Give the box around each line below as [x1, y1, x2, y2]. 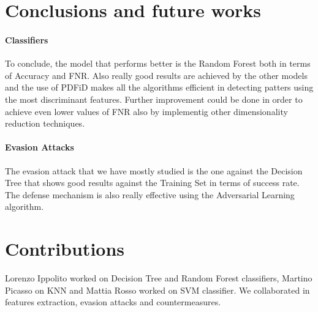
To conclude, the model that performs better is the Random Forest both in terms [5, 57, 311, 70]
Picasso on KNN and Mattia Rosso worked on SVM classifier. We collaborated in [5, 283, 310, 296]
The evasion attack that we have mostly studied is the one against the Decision [5, 164, 303, 177]
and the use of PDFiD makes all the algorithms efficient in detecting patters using [5, 81, 314, 94]
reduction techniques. [5, 117, 85, 130]
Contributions [5, 236, 125, 261]
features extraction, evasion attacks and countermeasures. [5, 295, 221, 308]
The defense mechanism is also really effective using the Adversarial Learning [5, 188, 295, 201]
